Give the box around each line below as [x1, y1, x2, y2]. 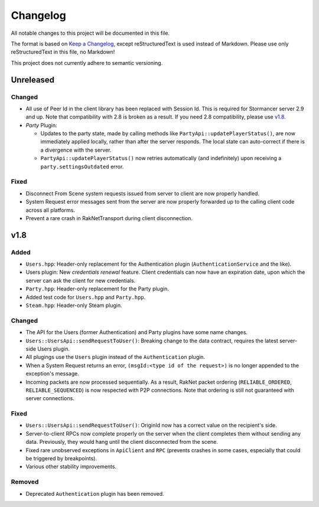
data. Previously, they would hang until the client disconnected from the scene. [25, 439, 218, 446]
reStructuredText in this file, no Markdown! [11, 48, 115, 55]
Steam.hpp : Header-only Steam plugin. [25, 302, 122, 309]
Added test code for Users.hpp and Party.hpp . [25, 293, 146, 300]
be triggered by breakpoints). [25, 455, 97, 462]
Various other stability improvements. [25, 463, 117, 470]
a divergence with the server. [40, 146, 112, 153]
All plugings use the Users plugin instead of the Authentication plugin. [25, 354, 206, 361]
